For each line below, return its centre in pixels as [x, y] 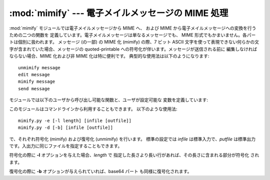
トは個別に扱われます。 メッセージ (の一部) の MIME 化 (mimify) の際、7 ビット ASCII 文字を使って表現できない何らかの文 [134, 42]
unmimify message [39, 67]
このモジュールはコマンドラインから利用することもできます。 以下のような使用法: [93, 109]
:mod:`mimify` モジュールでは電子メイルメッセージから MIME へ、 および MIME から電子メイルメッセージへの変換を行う [133, 28]
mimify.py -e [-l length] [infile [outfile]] [75, 121]
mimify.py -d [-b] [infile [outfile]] [66, 128]
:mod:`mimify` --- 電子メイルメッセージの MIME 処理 [119, 13]
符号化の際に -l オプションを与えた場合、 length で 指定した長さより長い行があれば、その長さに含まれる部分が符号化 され [134, 155]
